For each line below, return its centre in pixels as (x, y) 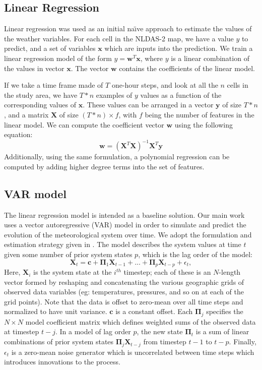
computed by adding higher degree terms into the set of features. (104, 166)
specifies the (225, 311)
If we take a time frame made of (54, 85)
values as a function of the (181, 95)
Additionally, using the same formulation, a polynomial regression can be (117, 157)
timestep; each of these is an (167, 272)
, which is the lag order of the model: (195, 254)
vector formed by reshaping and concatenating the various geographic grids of (124, 282)
